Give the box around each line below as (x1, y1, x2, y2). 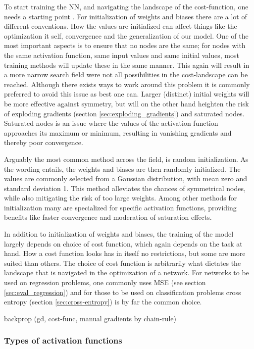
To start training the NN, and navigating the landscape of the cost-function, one (4, 1, 249, 11)
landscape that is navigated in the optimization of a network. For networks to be (4, 267, 249, 278)
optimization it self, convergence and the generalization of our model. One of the (4, 30, 249, 41)
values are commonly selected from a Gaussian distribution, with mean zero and (4, 173, 248, 184)
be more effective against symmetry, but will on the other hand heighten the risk (4, 98, 249, 108)
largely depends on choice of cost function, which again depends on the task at (4, 238, 243, 249)
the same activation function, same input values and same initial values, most (4, 50, 239, 60)
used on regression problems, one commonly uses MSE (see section (4, 277, 206, 288)
